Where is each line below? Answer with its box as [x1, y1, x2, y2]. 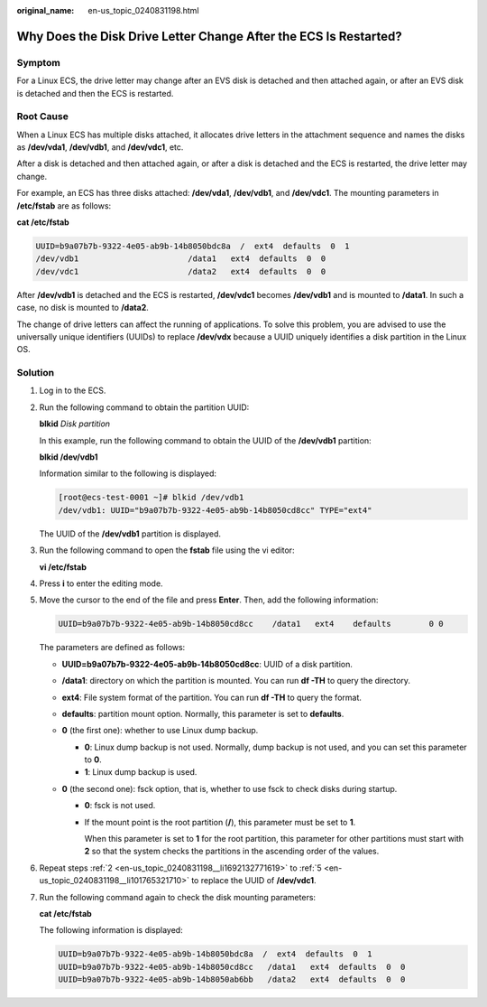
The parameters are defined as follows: [39, 642, 186, 653]
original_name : [16, 5, 75, 15]
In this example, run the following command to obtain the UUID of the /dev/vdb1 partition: [39, 434, 372, 446]
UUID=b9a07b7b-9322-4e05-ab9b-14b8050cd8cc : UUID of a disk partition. [61, 658, 354, 669]
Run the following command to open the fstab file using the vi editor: [39, 545, 295, 555]
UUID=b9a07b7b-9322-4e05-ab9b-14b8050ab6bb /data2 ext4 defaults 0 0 [58, 974, 406, 984]
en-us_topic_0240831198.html [87, 5, 199, 15]
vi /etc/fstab [39, 561, 87, 573]
